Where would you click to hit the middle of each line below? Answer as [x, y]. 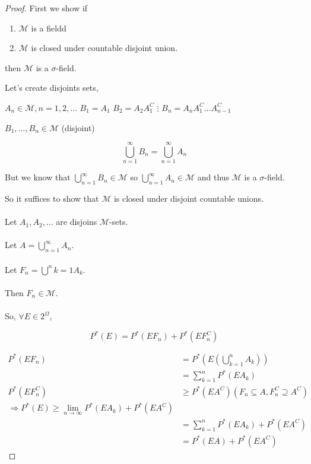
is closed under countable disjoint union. [104, 48]
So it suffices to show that [52, 198]
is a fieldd [49, 28]
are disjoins [77, 222]
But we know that [38, 177]
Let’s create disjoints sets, [52, 88]
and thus [213, 177]
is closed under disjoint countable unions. [188, 198]
